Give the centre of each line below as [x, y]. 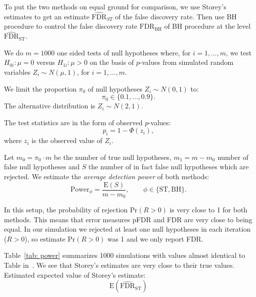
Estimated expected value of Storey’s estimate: [75, 274]
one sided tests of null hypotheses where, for [124, 52]
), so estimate [45, 238]
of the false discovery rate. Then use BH [176, 16]
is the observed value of [67, 140]
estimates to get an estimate [47, 16]
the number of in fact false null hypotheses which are [169, 167]
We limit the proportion [40, 88]
